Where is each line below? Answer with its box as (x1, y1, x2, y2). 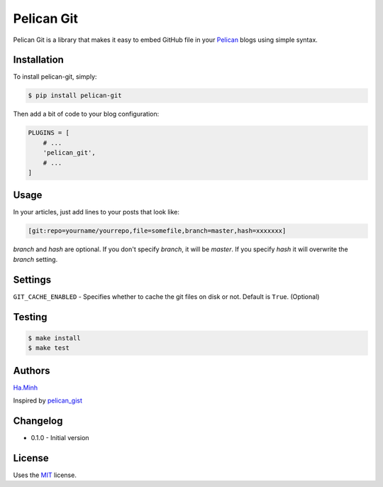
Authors (13, 364, 50, 376)
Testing (13, 311, 48, 323)
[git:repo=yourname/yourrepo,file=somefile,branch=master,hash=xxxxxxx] (28, 227, 287, 235)
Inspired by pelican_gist (13, 396, 83, 405)
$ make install (28, 334, 81, 342)
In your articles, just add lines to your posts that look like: (13, 208, 180, 217)
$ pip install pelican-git (28, 92, 122, 99)
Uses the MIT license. (13, 471, 77, 479)
